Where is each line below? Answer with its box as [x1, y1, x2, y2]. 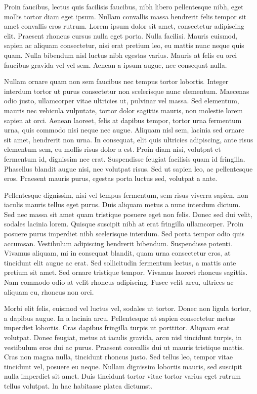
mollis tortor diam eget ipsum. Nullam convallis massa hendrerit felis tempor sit [4, 11, 247, 21]
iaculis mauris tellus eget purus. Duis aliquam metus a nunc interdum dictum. [4, 199, 241, 210]
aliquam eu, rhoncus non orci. [4, 286, 94, 297]
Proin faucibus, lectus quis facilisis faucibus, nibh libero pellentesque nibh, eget [4, 1, 244, 11]
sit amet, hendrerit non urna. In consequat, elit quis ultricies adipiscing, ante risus [4, 134, 253, 144]
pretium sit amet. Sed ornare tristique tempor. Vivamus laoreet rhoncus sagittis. [4, 267, 248, 277]
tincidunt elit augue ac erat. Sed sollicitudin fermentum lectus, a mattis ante [4, 257, 236, 267]
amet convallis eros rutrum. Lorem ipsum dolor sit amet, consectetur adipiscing [4, 21, 245, 31]
